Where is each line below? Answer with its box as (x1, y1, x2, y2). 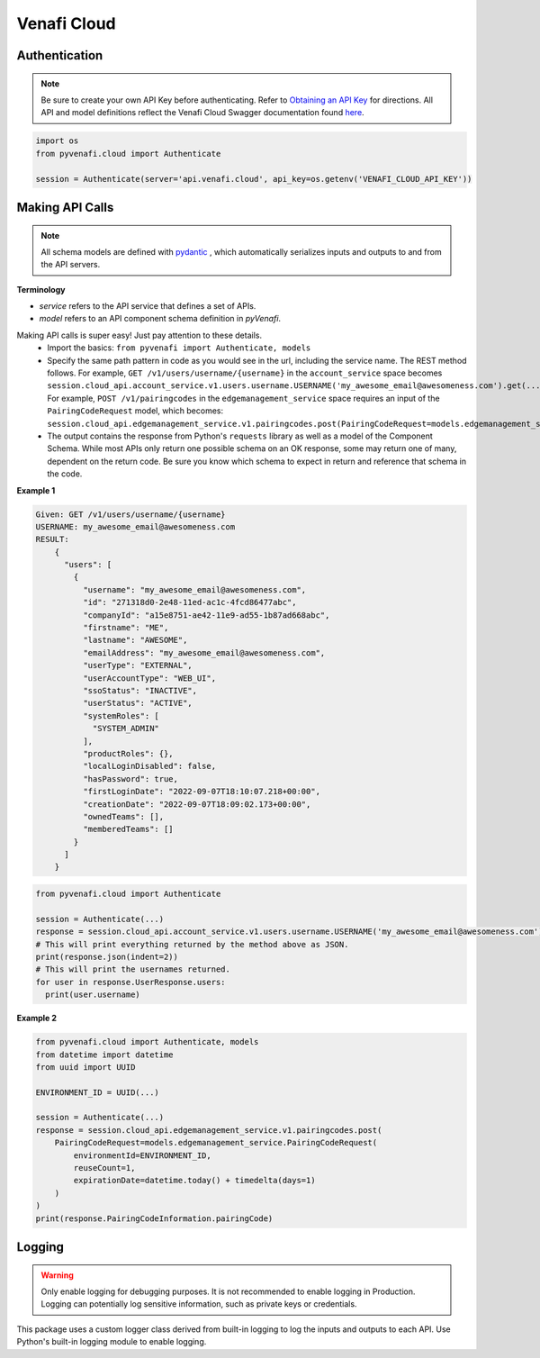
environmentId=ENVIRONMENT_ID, (73, 1150, 211, 1161)
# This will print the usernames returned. (35, 964, 231, 974)
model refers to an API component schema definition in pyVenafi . (39, 313, 282, 324)
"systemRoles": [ (82, 711, 159, 720)
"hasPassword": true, (82, 774, 179, 783)
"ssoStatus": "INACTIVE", (82, 685, 198, 695)
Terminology (16, 284, 66, 294)
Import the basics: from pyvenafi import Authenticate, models (47, 342, 311, 353)
